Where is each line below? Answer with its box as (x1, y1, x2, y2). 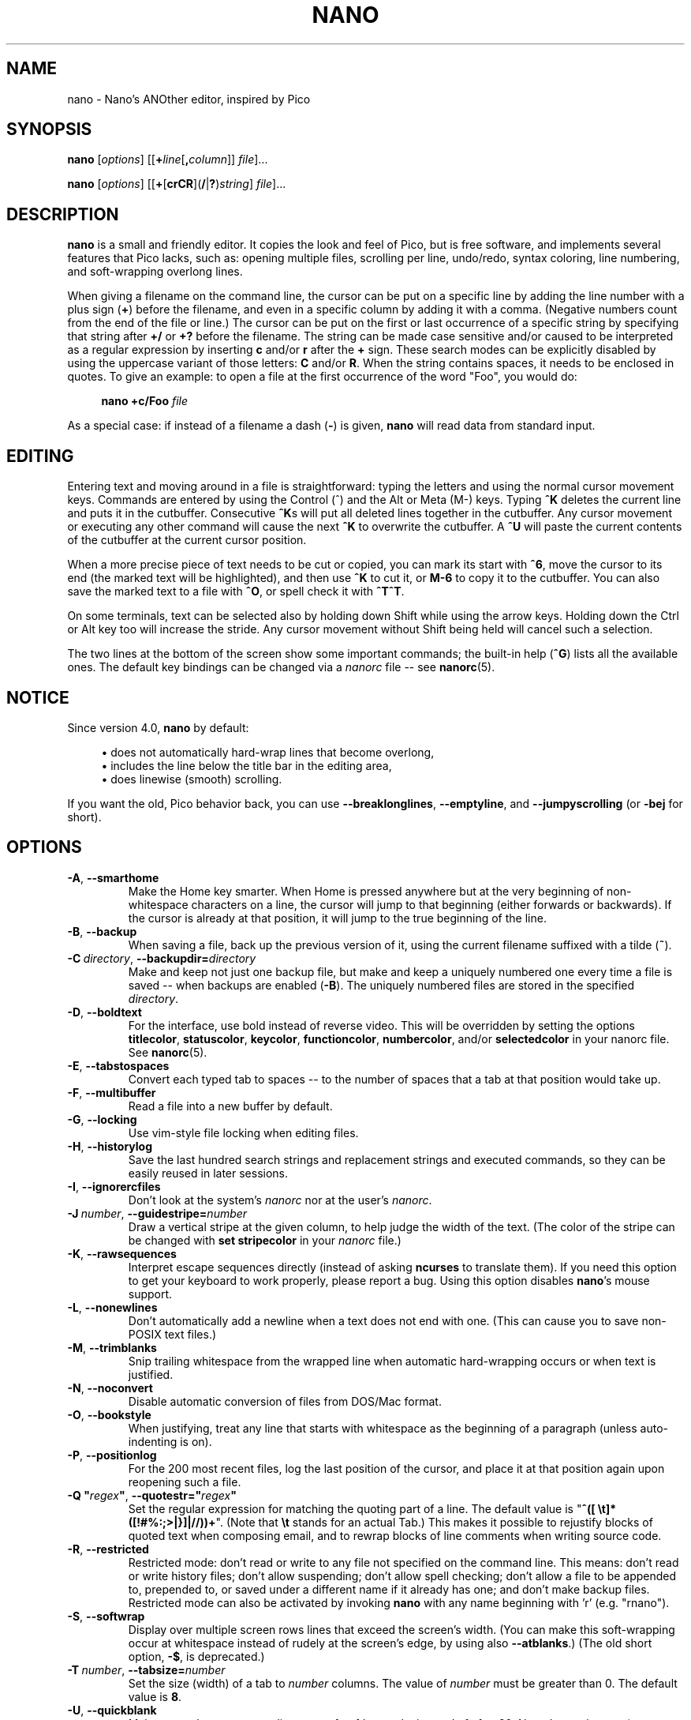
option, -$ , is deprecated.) (128, 1649, 265, 1663)
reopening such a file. (128, 1474, 241, 1489)
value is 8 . (128, 1689, 182, 1703)
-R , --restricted (67, 1542, 149, 1556)
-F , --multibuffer (67, 1085, 156, 1099)
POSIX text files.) (128, 1327, 217, 1341)
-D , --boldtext (67, 1005, 142, 1019)
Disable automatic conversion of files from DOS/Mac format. (128, 1394, 442, 1408)
